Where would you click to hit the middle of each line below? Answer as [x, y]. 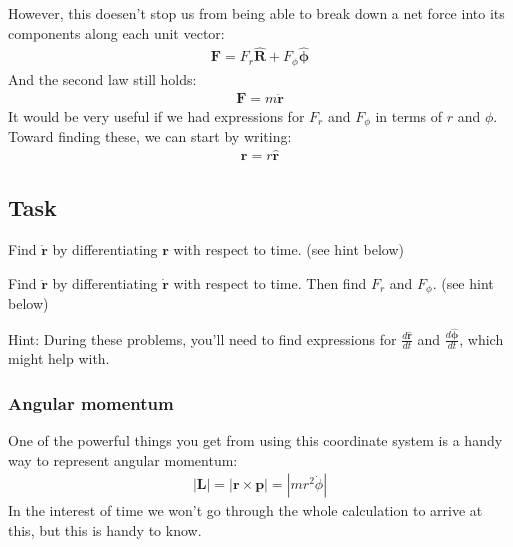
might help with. [59, 358]
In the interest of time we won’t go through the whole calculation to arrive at [245, 510]
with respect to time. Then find [270, 282]
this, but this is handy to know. [105, 529]
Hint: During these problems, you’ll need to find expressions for [202, 338]
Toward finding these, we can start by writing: [150, 135]
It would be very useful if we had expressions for [156, 115]
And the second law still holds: [102, 78]
